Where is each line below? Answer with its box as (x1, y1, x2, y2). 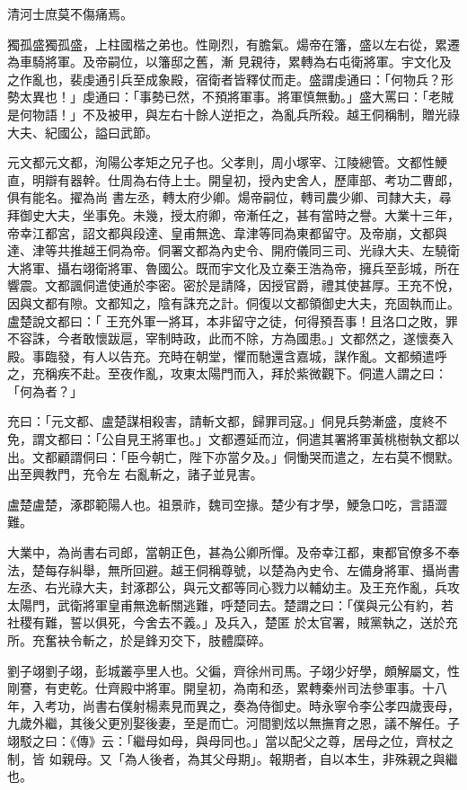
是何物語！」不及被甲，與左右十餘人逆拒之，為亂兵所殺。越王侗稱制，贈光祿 (7, 104, 460, 123)
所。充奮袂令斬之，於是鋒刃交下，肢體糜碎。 (7, 631, 271, 649)
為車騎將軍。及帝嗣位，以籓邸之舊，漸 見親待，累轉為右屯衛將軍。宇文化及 (7, 52, 452, 71)
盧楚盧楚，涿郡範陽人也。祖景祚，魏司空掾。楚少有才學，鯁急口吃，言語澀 (7, 494, 447, 513)
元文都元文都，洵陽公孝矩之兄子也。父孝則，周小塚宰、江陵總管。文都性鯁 (7, 153, 447, 172)
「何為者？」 (7, 381, 83, 400)
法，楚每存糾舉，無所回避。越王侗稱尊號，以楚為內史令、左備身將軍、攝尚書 (7, 560, 460, 579)
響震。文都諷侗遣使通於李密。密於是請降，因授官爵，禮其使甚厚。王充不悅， (7, 276, 460, 295)
